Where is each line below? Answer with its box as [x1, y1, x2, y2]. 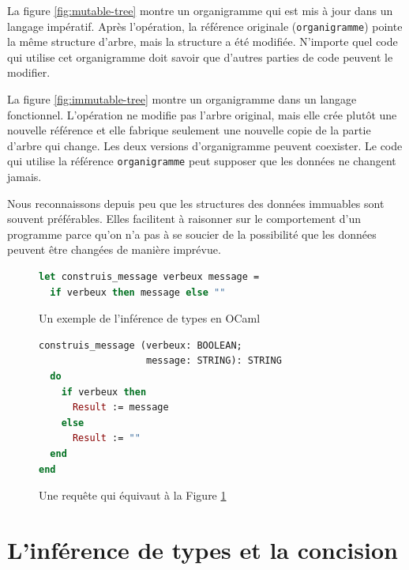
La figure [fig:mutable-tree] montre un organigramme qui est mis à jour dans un [7, 2, 393, 18]
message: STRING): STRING [146, 355, 282, 367]
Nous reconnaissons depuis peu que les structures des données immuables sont [7, 194, 385, 211]
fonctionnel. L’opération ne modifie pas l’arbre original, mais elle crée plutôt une [7, 106, 397, 123]
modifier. [7, 64, 51, 81]
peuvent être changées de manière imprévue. [7, 241, 221, 258]
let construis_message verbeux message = [39, 271, 260, 283]
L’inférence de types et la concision [7, 533, 398, 565]
